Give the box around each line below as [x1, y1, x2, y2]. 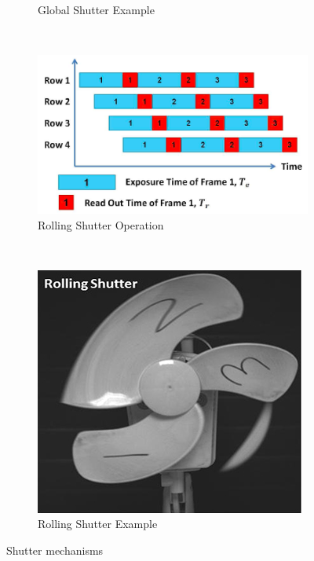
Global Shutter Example [38, 2, 155, 17]
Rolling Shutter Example [38, 515, 158, 532]
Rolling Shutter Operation [38, 216, 164, 233]
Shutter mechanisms [6, 542, 104, 558]
